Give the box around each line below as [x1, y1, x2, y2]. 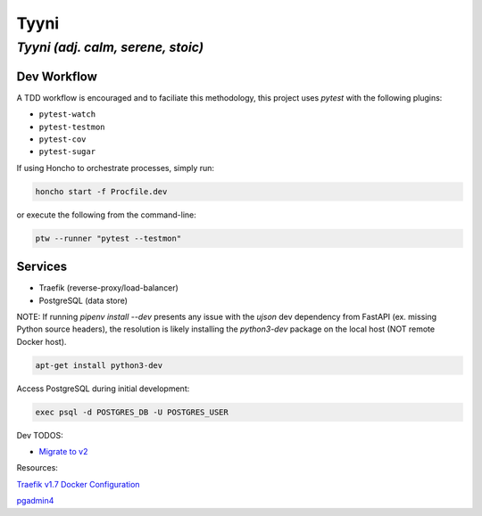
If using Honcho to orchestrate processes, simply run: [16, 162, 214, 173]
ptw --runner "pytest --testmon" [35, 233, 182, 243]
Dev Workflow [16, 69, 98, 84]
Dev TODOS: [16, 430, 63, 440]
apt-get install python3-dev [35, 360, 163, 370]
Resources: [16, 463, 58, 473]
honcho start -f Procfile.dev [35, 186, 168, 196]
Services [16, 259, 68, 274]
